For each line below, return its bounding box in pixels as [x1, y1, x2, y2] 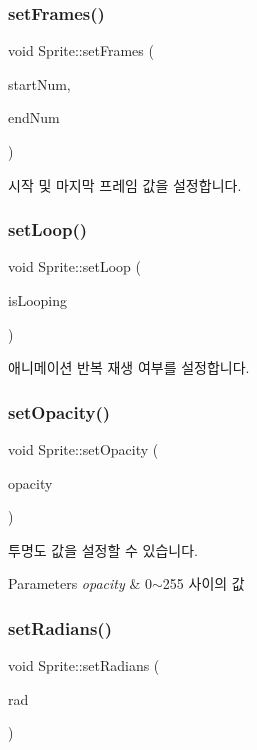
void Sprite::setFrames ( [8, 40, 154, 61]
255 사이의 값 [162, 573, 245, 594]
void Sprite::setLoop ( [8, 256, 141, 277]
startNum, [8, 73, 71, 94]
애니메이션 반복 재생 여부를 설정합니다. [8, 357, 250, 378]
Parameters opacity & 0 [8, 573, 153, 594]
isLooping [8, 290, 68, 310]
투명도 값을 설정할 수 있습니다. [8, 539, 198, 560]
